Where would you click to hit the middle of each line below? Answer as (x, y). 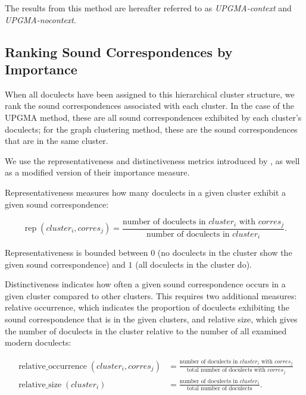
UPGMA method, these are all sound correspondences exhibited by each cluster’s (153, 117)
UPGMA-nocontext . (40, 19)
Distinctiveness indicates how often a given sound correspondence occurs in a (145, 284)
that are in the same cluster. (57, 141)
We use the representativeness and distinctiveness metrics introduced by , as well (152, 160)
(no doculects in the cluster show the (225, 253)
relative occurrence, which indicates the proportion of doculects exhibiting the (147, 307)
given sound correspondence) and (65, 264)
